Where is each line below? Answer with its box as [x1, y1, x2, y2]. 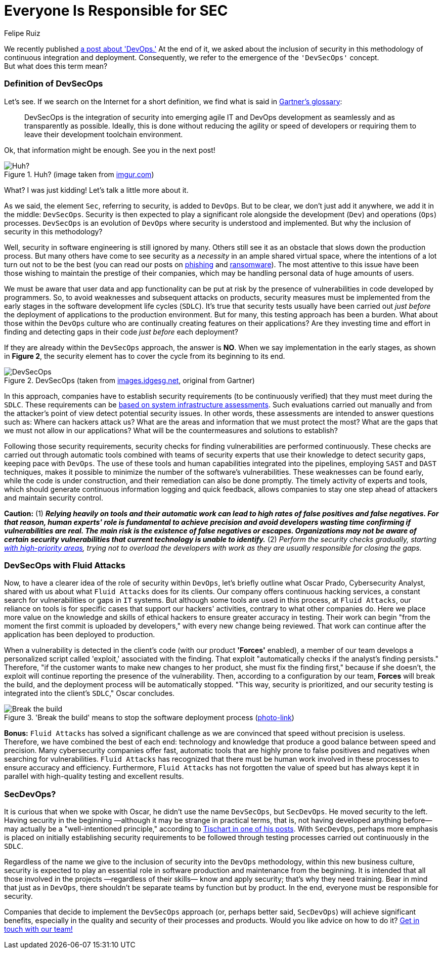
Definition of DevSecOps [4, 78, 103, 89]
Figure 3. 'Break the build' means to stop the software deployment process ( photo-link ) [4, 713, 294, 722]
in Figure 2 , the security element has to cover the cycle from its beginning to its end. [4, 351, 285, 360]
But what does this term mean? [4, 61, 108, 70]
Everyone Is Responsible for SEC [4, 2, 228, 19]
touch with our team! [4, 925, 73, 933]
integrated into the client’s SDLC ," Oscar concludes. [4, 689, 175, 698]
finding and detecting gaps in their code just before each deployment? [4, 327, 238, 336]
